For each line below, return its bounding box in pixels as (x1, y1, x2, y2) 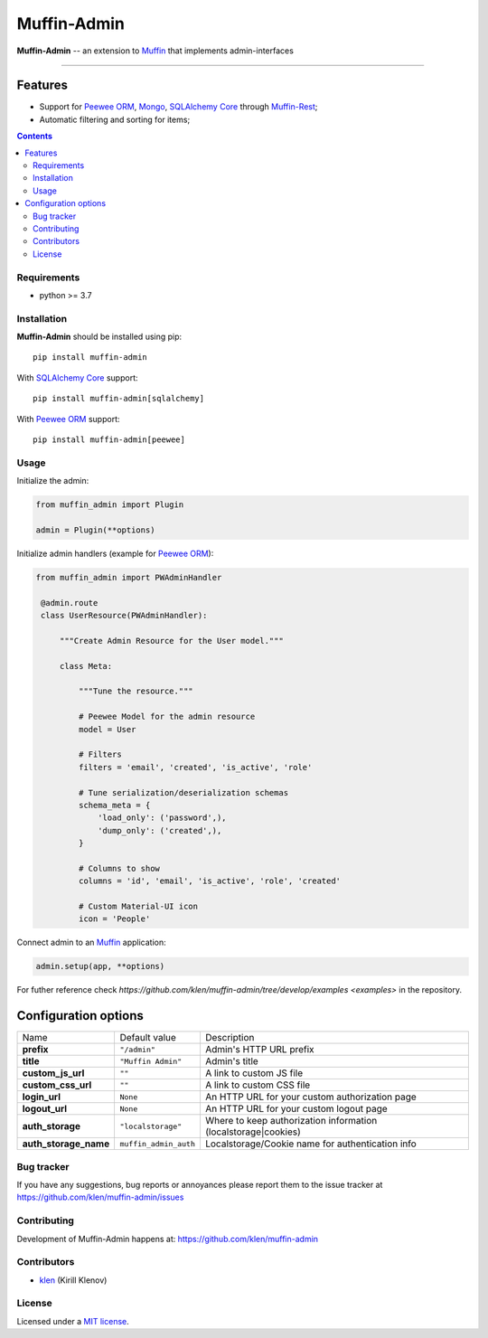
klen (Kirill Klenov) (39, 1275, 108, 1286)
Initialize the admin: (16, 476, 89, 486)
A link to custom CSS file (204, 1079, 311, 1091)
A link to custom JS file (204, 1067, 304, 1079)
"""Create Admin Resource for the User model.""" (59, 636, 284, 645)
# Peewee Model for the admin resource (78, 711, 256, 722)
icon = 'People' (78, 914, 151, 924)
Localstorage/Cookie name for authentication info (204, 1137, 418, 1150)
